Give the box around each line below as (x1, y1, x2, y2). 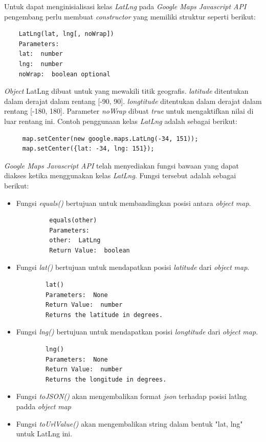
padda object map (16, 401, 71, 411)
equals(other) (49, 217, 97, 224)
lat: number (18, 50, 63, 58)
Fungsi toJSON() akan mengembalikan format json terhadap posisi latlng (16, 391, 247, 402)
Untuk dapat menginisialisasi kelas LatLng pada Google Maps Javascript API (4, 1, 247, 11)
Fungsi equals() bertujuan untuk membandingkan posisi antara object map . (16, 197, 251, 208)
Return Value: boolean (49, 246, 130, 254)
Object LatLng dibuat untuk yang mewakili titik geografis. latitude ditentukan (4, 86, 249, 96)
